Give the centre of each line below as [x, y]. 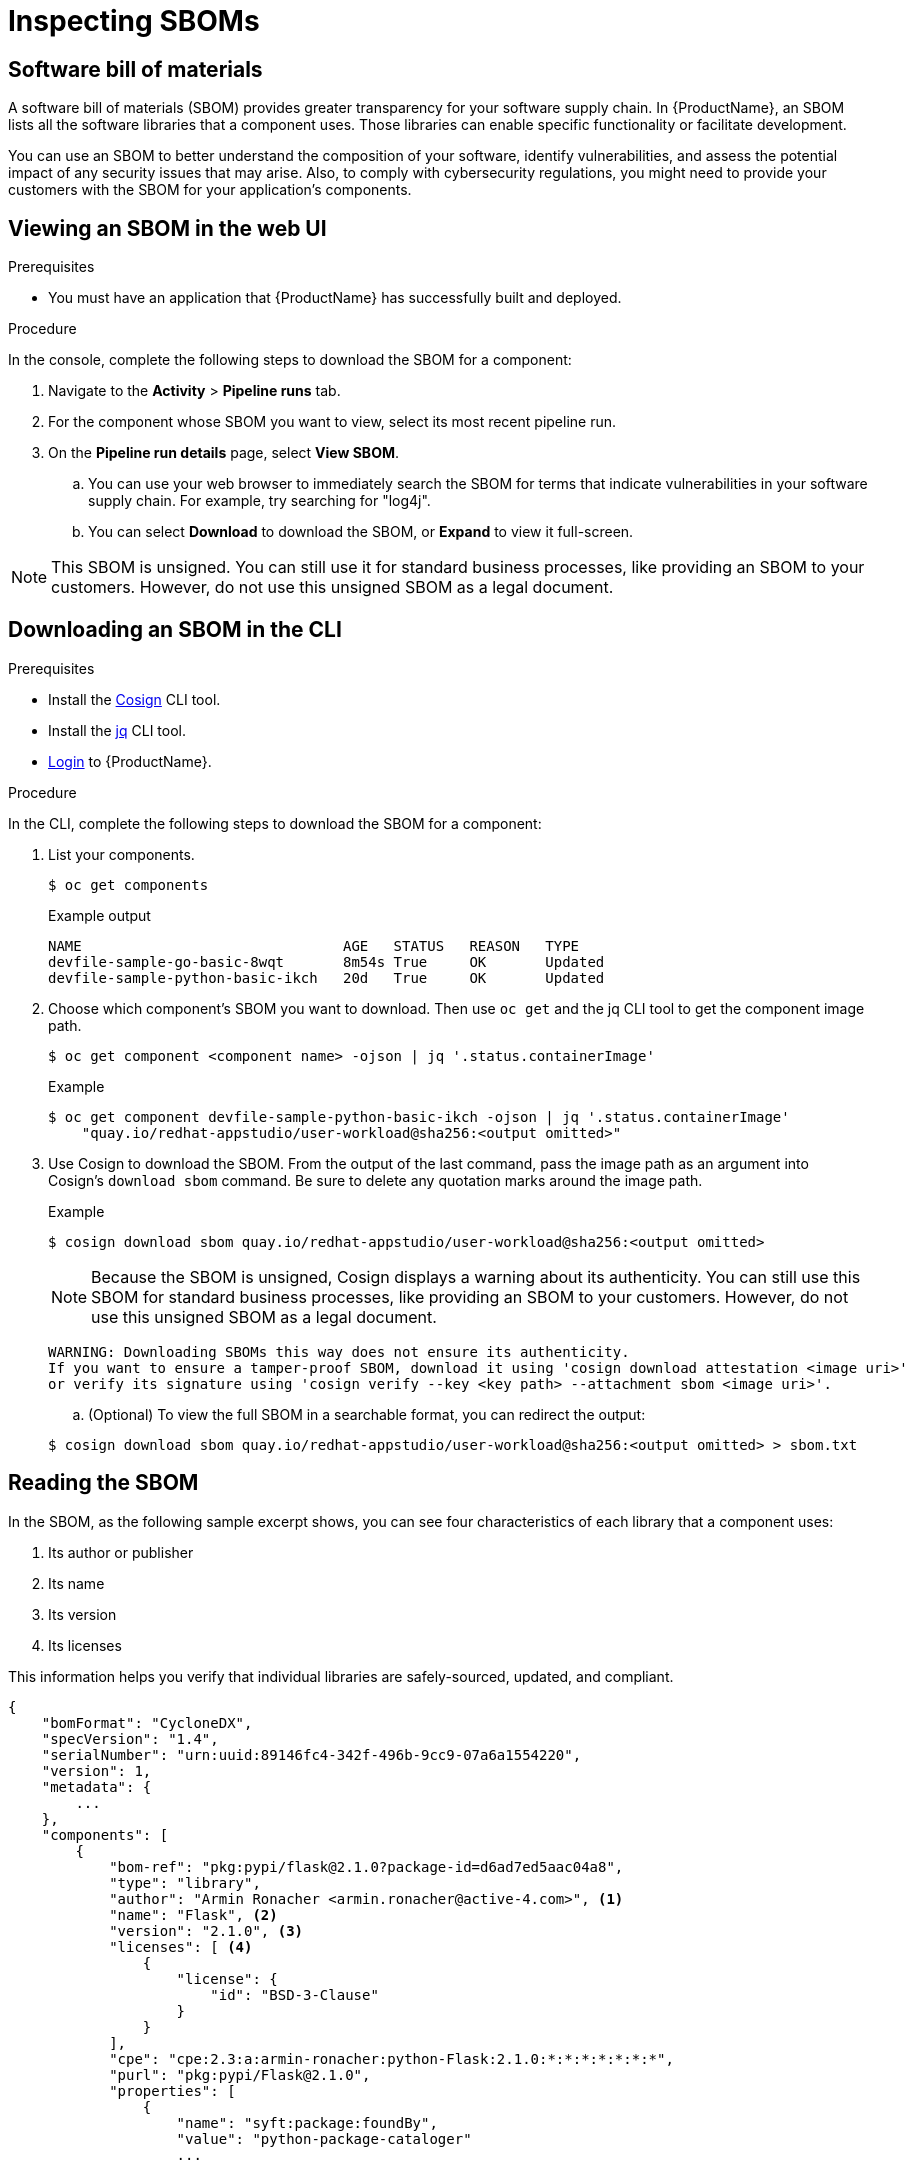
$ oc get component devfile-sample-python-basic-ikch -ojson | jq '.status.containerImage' [419, 1116]
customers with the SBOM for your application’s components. [210, 190]
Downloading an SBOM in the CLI [175, 630]
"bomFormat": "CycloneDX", [147, 1722]
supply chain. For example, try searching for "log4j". [259, 501]
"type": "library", [185, 1882]
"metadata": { [96, 1786]
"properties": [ [172, 2090]
